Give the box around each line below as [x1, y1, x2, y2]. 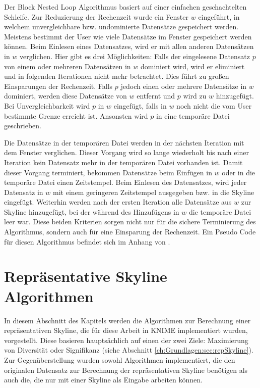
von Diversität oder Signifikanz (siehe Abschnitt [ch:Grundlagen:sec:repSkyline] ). [4, 345, 253, 355]
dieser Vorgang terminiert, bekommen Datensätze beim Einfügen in [4, 167, 212, 177]
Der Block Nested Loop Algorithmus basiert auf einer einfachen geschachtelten [4, 2, 247, 12]
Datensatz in [4, 186, 43, 197]
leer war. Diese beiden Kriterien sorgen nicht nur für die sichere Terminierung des [4, 216, 256, 227]
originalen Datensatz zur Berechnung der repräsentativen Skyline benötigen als [4, 364, 248, 375]
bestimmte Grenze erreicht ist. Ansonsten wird [4, 110, 148, 121]
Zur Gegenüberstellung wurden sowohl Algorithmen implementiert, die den [4, 354, 235, 365]
